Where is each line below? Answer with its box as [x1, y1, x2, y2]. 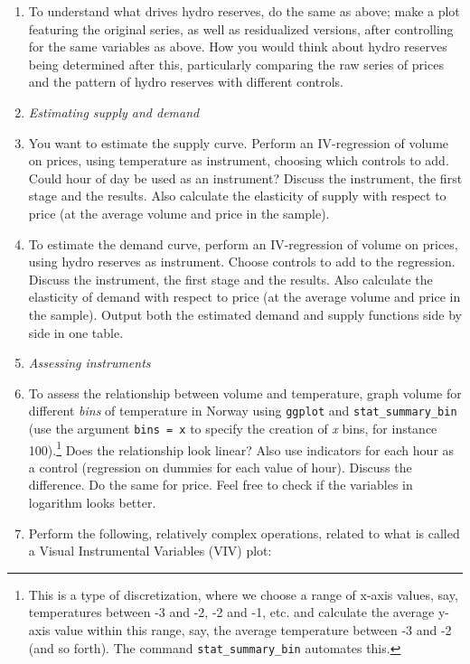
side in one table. [28, 323, 124, 341]
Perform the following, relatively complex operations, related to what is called [28, 523, 460, 542]
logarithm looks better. [28, 493, 156, 512]
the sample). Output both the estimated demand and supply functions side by [28, 304, 462, 323]
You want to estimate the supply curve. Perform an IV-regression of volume [28, 133, 449, 152]
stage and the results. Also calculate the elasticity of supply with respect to [28, 186, 446, 205]
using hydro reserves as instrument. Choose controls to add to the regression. [28, 252, 456, 271]
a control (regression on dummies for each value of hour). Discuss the [28, 457, 412, 476]
